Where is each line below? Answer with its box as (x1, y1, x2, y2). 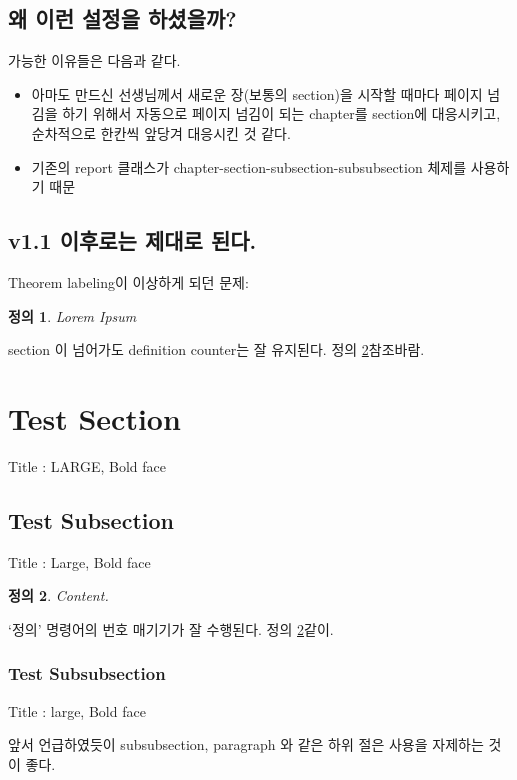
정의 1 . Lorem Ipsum (8, 305, 137, 326)
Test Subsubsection (8, 661, 166, 686)
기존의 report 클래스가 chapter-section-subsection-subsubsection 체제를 (31, 156, 467, 177)
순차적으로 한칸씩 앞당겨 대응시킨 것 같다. (31, 122, 291, 143)
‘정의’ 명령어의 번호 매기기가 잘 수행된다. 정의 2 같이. (8, 618, 334, 639)
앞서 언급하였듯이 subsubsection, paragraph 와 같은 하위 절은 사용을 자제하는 (8, 734, 484, 755)
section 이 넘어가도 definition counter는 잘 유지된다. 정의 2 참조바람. (8, 339, 425, 360)
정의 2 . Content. (8, 585, 109, 606)
